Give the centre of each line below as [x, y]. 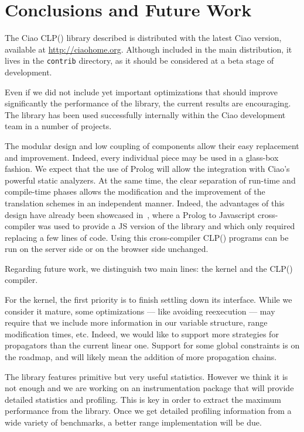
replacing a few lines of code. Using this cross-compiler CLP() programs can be [147, 237]
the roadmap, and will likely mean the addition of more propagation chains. [141, 357]
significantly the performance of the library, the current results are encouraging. [148, 103]
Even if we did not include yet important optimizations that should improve [141, 91]
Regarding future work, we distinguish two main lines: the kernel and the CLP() [149, 268]
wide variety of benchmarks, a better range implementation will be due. [133, 422]
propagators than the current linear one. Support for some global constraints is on [152, 345]
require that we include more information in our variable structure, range [136, 322]
